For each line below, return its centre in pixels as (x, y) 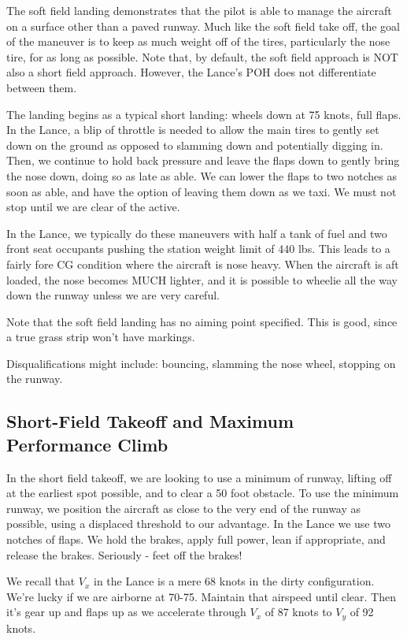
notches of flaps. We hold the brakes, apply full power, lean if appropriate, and (196, 539)
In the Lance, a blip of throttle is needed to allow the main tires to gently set (193, 130)
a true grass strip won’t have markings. (101, 337)
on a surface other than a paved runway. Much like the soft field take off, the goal (203, 26)
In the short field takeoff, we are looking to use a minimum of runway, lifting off (199, 477)
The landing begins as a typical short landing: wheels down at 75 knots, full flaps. (204, 114)
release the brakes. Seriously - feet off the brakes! (124, 554)
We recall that (41, 581)
